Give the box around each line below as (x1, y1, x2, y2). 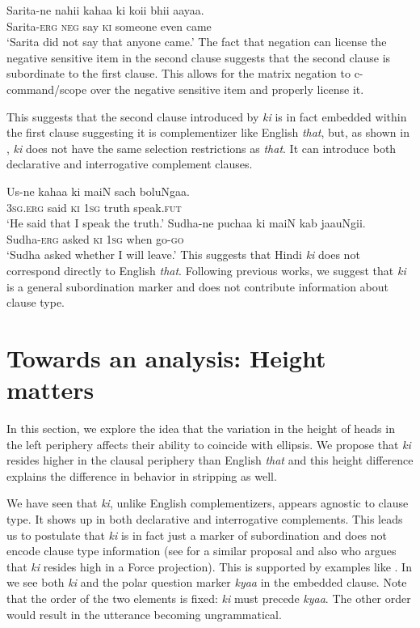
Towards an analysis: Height (6, 341, 326, 374)
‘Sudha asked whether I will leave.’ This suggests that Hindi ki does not (6, 246, 360, 263)
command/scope (6, 80, 87, 97)
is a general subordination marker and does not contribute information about (6, 278, 389, 295)
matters (6, 373, 94, 406)
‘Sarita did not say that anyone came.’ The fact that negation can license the (6, 33, 387, 50)
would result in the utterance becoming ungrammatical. (6, 605, 282, 622)
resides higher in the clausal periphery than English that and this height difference (6, 452, 414, 469)
